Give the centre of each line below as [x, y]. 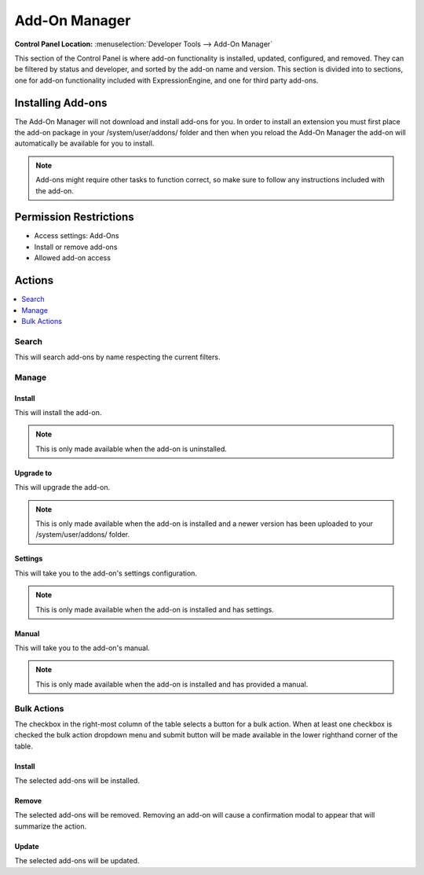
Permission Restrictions [74, 217]
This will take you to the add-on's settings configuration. [106, 573]
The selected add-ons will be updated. [77, 861]
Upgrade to [33, 472]
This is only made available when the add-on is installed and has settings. [155, 609]
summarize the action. [50, 826]
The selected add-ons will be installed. [77, 781]
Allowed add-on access [73, 258]
